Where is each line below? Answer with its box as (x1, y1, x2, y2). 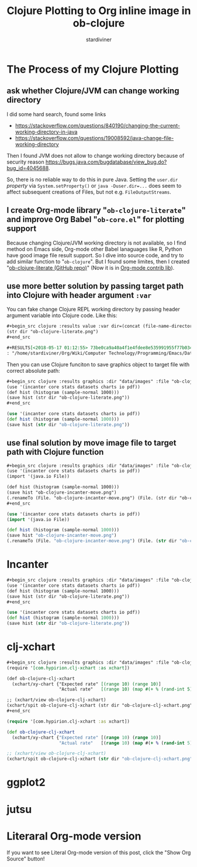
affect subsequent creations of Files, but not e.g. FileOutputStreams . (6, 188, 171, 195)
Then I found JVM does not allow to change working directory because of (6, 152, 185, 159)
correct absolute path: (6, 367, 60, 374)
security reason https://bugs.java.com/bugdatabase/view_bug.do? (6, 158, 167, 165)
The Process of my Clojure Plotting (6, 63, 179, 76)
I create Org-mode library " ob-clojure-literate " (6, 205, 186, 215)
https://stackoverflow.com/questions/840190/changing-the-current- (15, 122, 181, 129)
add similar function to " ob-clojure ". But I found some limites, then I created (6, 258, 190, 265)
